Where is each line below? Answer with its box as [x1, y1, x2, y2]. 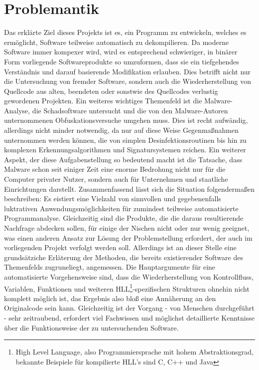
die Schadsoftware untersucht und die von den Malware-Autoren [32, 105, 228, 115]
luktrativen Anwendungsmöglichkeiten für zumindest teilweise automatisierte [4, 203, 239, 213]
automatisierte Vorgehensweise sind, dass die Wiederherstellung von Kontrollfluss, [4, 271, 254, 282]
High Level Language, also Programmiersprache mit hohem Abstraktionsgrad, [15, 347, 254, 357]
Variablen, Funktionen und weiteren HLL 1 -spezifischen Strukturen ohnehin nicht [4, 282, 250, 294]
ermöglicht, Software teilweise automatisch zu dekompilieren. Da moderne [4, 36, 229, 47]
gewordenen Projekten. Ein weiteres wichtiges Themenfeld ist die [4, 95, 202, 106]
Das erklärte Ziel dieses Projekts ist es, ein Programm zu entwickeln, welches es [4, 27, 247, 37]
